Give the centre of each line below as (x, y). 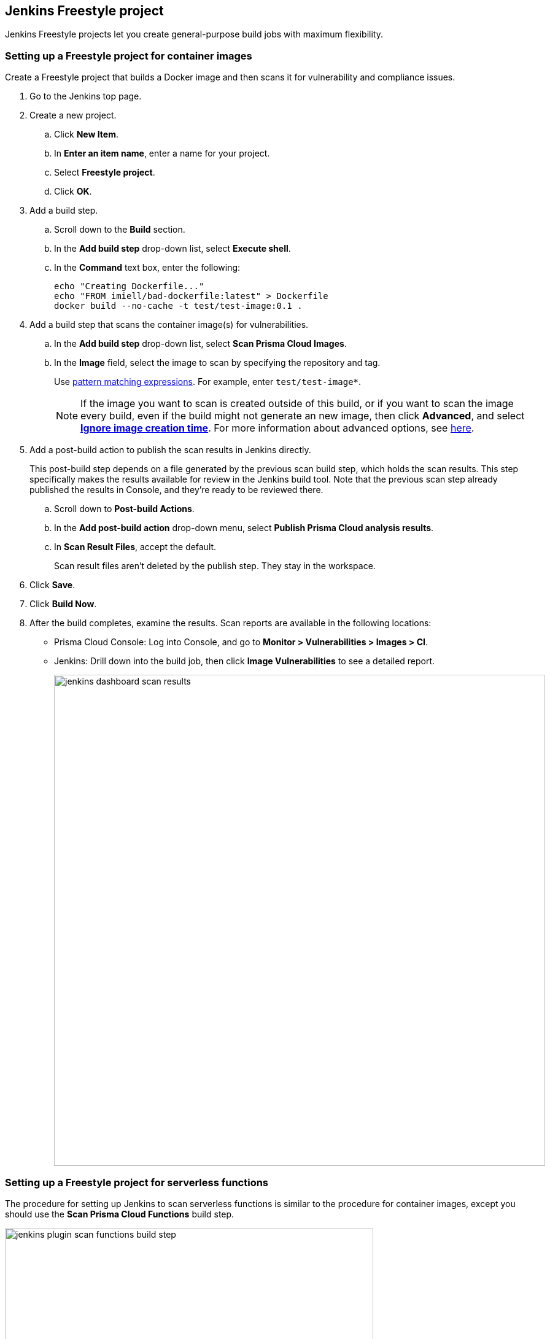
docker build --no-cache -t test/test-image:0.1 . (178, 306)
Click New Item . (86, 134)
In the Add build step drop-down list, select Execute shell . (172, 249)
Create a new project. (73, 115)
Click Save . (52, 585)
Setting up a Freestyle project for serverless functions (137, 1182)
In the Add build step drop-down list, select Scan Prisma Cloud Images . (200, 344)
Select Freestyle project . (105, 173)
